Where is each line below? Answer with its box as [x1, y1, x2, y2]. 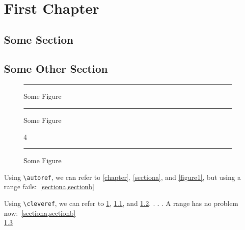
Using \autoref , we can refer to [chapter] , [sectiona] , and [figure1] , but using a [4, 172, 241, 182]
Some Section [4, 31, 74, 47]
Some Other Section [4, 60, 108, 76]
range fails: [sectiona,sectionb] [4, 181, 94, 192]
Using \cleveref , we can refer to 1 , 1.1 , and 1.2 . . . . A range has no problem [4, 198, 239, 208]
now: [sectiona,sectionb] [4, 207, 76, 218]
